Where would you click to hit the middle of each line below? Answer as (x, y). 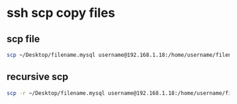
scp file (23, 39)
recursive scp (37, 77)
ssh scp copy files (61, 13)
